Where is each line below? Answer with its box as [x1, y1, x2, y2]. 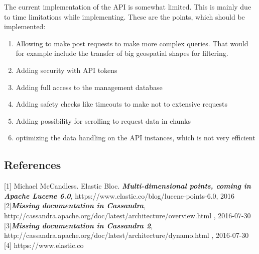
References [4, 157, 61, 173]
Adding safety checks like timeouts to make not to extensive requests [16, 99, 227, 109]
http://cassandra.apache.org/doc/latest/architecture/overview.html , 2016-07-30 [4, 210, 251, 220]
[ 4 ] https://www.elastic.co [4, 239, 84, 250]
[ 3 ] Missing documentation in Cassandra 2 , [4, 220, 153, 230]
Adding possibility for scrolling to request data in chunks [16, 115, 191, 126]
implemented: [4, 21, 46, 32]
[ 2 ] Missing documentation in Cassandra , [4, 200, 146, 211]
